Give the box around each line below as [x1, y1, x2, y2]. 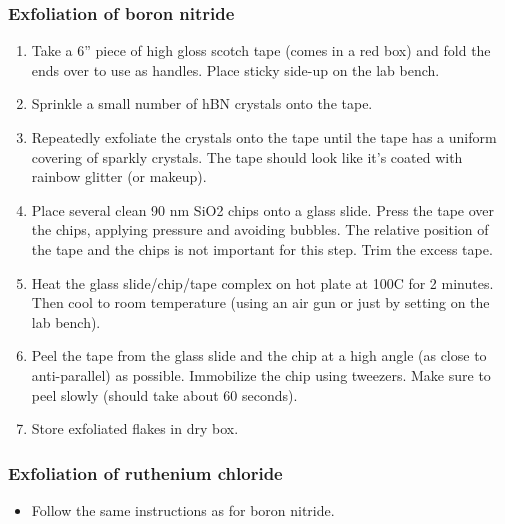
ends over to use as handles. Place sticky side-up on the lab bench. [31, 59, 440, 80]
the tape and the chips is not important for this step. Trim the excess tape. [31, 238, 493, 259]
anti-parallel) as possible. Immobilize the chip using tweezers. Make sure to [31, 364, 491, 385]
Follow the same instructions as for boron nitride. [31, 499, 335, 520]
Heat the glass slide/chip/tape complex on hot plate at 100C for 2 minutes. [31, 272, 494, 293]
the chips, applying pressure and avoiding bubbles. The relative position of [31, 219, 489, 240]
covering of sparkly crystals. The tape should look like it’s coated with [31, 146, 463, 167]
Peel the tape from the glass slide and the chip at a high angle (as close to [31, 345, 487, 366]
